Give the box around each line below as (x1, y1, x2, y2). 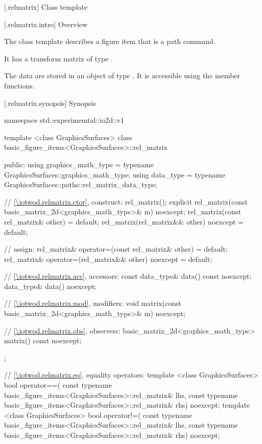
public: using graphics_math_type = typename (4, 159, 154, 169)
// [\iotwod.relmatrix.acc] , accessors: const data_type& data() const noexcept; (4, 271, 252, 281)
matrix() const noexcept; (4, 335, 82, 346)
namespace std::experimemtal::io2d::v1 (4, 115, 125, 125)
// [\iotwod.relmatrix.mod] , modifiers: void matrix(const (4, 298, 181, 308)
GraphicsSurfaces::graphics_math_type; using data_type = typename (4, 169, 225, 180)
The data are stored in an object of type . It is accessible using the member (4, 70, 241, 81)
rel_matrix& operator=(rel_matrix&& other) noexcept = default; (4, 253, 212, 264)
